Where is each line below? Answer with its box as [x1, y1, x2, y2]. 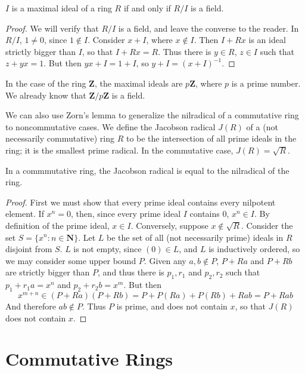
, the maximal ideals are [94, 76, 183, 89]
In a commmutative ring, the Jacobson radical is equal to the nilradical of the [5, 164, 290, 176]
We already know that [5, 88, 86, 101]
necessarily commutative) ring [5, 132, 114, 145]
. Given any [144, 254, 186, 266]
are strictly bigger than [5, 266, 90, 278]
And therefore [5, 299, 56, 312]
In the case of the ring [5, 76, 86, 89]
